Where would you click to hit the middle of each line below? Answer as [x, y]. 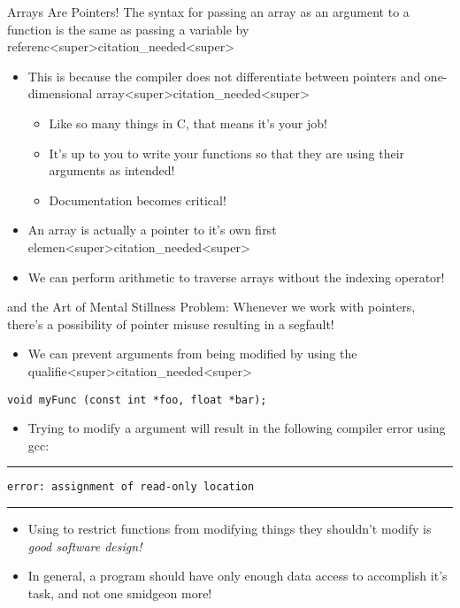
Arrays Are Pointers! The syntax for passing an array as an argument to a [208, 12]
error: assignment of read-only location [131, 487]
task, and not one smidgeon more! [120, 593]
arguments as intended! [112, 170]
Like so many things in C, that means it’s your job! [188, 123]
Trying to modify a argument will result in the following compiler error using [237, 428]
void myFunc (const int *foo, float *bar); [137, 400]
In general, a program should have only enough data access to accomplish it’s [238, 576]
